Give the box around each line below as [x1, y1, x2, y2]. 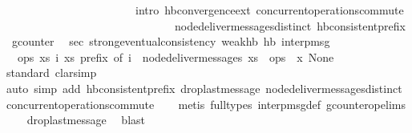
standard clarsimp [6, 64, 97, 81]
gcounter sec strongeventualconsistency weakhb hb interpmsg [11, 33, 330, 50]
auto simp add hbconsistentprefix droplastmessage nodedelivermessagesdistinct [6, 79, 402, 96]
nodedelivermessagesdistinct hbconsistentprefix [174, 17, 406, 34]
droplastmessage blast [26, 111, 145, 128]
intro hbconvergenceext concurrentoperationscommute [135, 2, 404, 18]
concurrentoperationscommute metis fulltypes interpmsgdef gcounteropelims [6, 95, 406, 112]
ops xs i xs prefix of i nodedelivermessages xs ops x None [17, 48, 334, 65]
